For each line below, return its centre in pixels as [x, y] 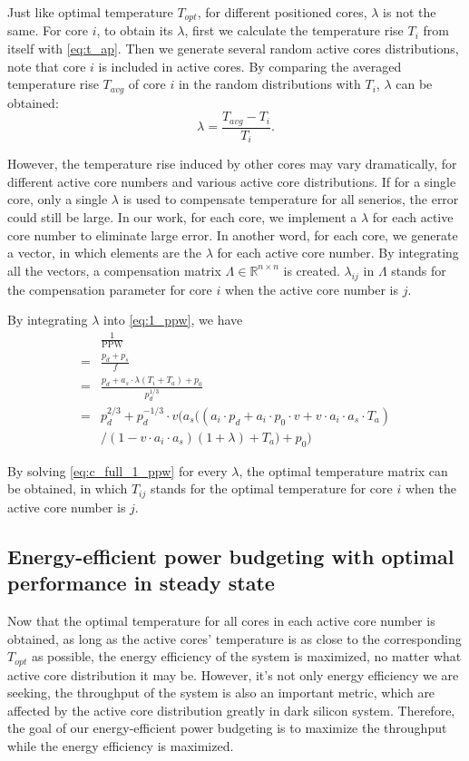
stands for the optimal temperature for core [271, 488]
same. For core [48, 30]
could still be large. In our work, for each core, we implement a [182, 217]
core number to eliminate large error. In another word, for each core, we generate [233, 234]
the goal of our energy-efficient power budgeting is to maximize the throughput [227, 728]
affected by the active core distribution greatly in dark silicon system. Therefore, [231, 710]
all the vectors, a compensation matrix [114, 270]
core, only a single [58, 199]
